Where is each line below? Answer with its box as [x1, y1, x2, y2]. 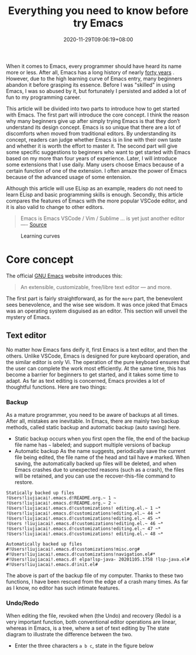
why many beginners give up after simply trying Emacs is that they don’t [6, 117, 180, 124]
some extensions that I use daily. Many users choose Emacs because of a [6, 161, 184, 168]
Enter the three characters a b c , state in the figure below [14, 642, 154, 649]
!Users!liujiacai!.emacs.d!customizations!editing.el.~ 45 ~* [6, 515, 161, 522]
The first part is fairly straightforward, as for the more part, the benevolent [6, 294, 183, 302]
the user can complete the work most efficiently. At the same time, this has [6, 365, 187, 372]
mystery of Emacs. [6, 313, 51, 320]
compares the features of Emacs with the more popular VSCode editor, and [6, 197, 188, 204]
